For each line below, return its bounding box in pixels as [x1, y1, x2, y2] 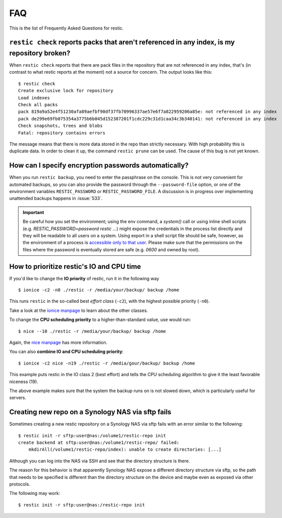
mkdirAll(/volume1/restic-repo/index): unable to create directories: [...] [28, 447, 222, 452]
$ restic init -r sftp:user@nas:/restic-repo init [18, 502, 145, 507]
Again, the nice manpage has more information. [9, 339, 108, 346]
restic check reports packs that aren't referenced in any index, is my [9, 38, 235, 47]
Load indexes [18, 95, 50, 100]
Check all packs [18, 102, 58, 107]
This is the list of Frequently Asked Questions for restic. [9, 25, 124, 31]
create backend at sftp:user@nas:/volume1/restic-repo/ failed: [18, 440, 180, 446]
